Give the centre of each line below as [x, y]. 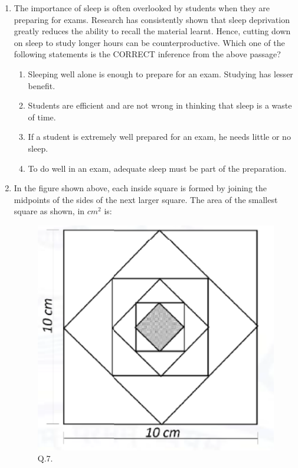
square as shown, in [49, 211]
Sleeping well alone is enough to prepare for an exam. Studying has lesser [161, 73]
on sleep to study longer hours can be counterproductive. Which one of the [149, 42]
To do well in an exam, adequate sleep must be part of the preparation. [157, 168]
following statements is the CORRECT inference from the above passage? [147, 54]
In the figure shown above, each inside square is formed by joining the [140, 188]
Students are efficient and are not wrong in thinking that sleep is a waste [160, 105]
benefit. [42, 85]
